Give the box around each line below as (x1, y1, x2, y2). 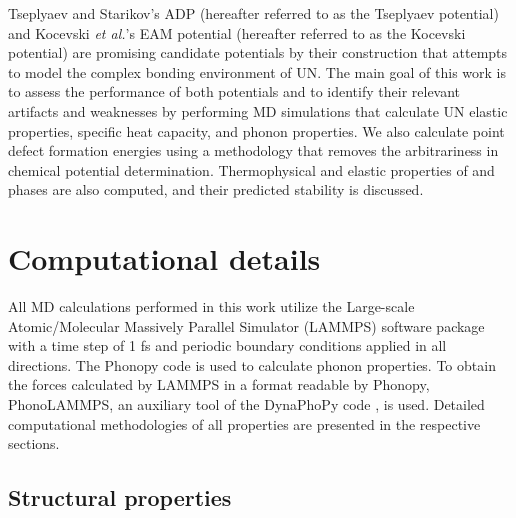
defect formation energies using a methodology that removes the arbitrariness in (8, 140, 499, 161)
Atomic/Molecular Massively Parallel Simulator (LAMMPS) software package (8, 315, 485, 336)
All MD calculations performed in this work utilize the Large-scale (8, 296, 415, 317)
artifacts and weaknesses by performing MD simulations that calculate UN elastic (8, 100, 508, 121)
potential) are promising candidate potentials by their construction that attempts (8, 42, 508, 63)
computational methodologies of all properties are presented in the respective (8, 413, 481, 434)
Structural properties (8, 482, 232, 513)
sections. (8, 433, 60, 454)
